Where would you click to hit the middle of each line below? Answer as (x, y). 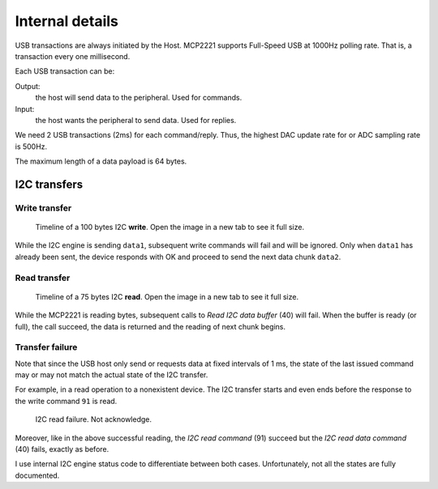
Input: (25, 108)
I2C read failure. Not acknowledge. (94, 419)
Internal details (67, 21)
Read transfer (43, 278)
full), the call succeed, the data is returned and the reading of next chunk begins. (150, 326)
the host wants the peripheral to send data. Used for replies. (136, 120)
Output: (28, 86)
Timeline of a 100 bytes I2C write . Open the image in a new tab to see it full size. (170, 227)
